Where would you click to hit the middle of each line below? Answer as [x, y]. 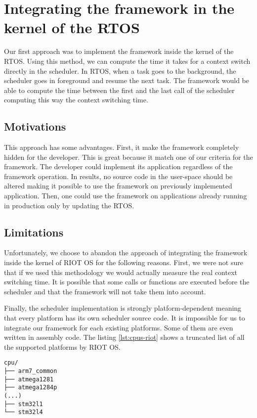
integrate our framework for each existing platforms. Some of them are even [119, 327]
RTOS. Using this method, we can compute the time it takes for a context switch [127, 61]
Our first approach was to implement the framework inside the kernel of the [119, 51]
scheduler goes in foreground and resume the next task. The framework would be [127, 80]
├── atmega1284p [31, 388]
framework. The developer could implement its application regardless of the [118, 166]
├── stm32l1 [23, 404]
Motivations [35, 126]
